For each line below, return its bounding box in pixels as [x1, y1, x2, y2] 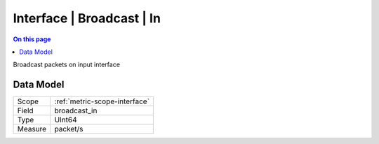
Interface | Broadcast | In [13, 10, 161, 26]
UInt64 [54, 115, 77, 125]
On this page [13, 35, 51, 43]
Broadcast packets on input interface [13, 60, 121, 69]
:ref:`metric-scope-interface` [54, 96, 150, 106]
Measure [17, 124, 47, 134]
